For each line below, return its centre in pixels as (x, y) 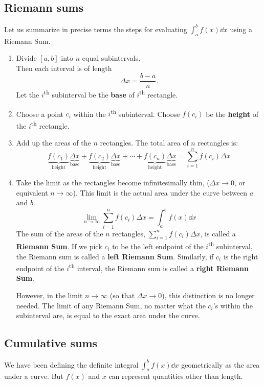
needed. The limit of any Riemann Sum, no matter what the (111, 305)
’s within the (233, 305)
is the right (241, 256)
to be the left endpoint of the (158, 246)
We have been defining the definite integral (71, 364)
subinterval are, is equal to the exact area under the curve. (108, 315)
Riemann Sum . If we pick (59, 246)
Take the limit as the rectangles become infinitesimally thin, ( (113, 182)
